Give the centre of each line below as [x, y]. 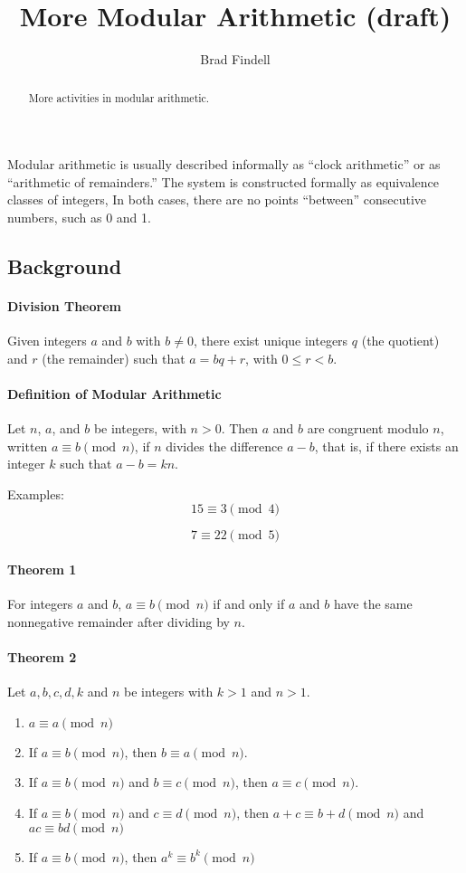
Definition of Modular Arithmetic [114, 393]
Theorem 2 [42, 657]
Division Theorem [64, 305]
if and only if [249, 604]
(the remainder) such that [114, 358]
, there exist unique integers [271, 341]
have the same [373, 604]
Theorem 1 [42, 569]
